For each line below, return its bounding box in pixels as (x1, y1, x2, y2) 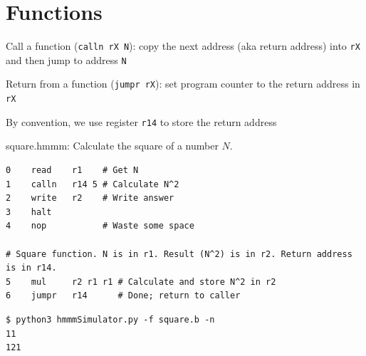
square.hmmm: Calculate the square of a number (6, 138, 219, 153)
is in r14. (6, 263, 57, 273)
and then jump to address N (6, 52, 127, 67)
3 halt (6, 206, 52, 217)
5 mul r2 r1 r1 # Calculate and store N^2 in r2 (6, 276, 276, 287)
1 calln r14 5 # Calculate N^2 (6, 179, 179, 189)
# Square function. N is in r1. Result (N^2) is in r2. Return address (6, 248, 352, 259)
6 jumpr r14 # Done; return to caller (6, 290, 241, 301)
